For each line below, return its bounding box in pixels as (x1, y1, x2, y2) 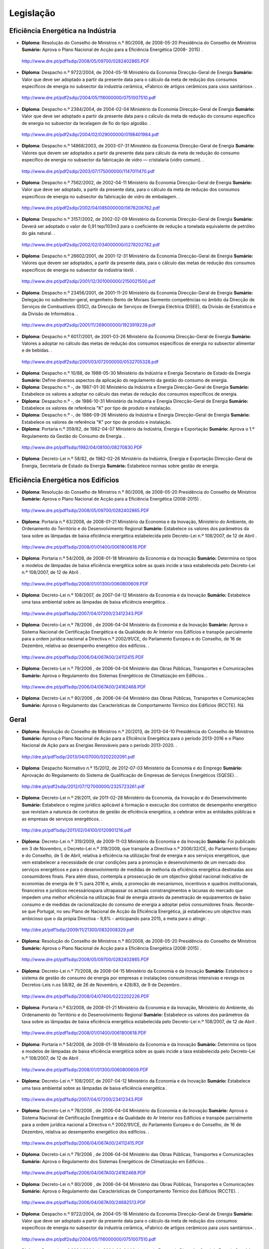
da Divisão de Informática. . (21, 310, 78, 317)
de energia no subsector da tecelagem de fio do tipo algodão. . (21, 120, 151, 126)
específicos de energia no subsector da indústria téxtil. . (21, 267, 137, 273)
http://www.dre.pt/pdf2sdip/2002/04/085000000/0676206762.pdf (21, 205, 160, 211)
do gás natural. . (21, 230, 55, 236)
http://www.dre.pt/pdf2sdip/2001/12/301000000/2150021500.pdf (21, 278, 156, 284)
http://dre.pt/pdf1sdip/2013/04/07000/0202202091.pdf (21, 753, 135, 759)
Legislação (9, 7, 56, 18)
